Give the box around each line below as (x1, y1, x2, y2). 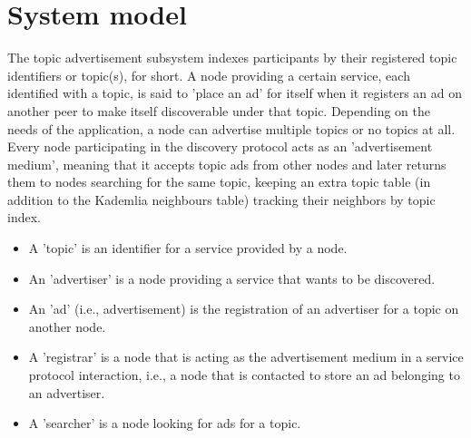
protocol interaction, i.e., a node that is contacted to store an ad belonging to (28, 365, 460, 384)
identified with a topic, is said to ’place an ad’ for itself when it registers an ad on (7, 83, 463, 102)
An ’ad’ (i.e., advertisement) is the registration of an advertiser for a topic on (28, 299, 459, 318)
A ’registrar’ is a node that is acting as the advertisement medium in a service (28, 347, 464, 366)
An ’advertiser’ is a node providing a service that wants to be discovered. (28, 268, 436, 287)
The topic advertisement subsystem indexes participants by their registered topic (7, 48, 457, 67)
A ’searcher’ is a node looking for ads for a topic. (28, 414, 301, 433)
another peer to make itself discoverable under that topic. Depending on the (7, 101, 431, 120)
